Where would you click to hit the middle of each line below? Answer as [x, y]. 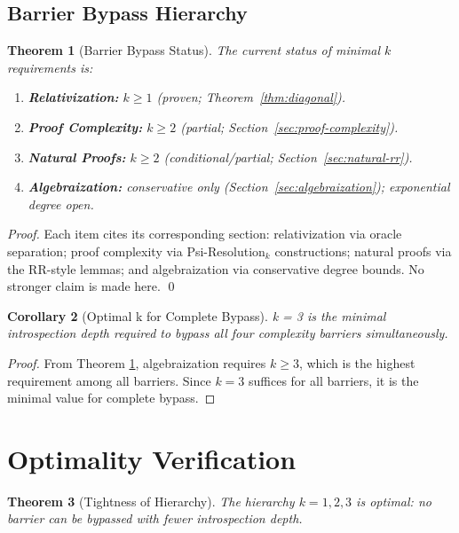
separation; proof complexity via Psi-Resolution [136, 251]
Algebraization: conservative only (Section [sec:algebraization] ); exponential [239, 187]
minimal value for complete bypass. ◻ [111, 398]
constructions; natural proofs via [363, 251]
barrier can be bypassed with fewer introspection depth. [155, 518]
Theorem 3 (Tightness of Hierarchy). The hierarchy [151, 501]
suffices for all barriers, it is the [334, 380]
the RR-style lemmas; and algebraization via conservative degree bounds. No [216, 268]
